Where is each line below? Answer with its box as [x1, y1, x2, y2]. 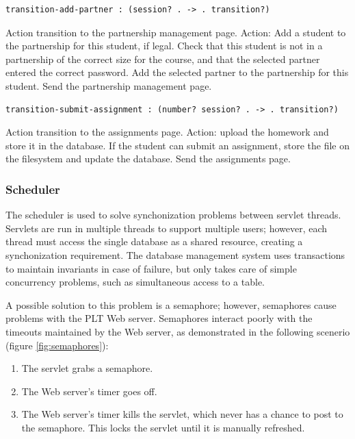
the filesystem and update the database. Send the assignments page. [5, 151, 291, 166]
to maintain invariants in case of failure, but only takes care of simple [5, 261, 297, 275]
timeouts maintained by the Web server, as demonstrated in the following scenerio [5, 324, 350, 338]
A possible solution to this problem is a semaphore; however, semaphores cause [5, 297, 337, 312]
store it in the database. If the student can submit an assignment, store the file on [5, 138, 350, 152]
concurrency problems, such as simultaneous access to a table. [5, 275, 265, 289]
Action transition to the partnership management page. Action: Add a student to [5, 25, 346, 39]
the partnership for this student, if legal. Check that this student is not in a [5, 38, 323, 53]
